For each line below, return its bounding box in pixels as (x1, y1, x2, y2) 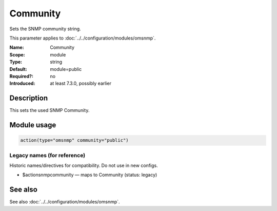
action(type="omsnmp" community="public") (20, 138, 129, 143)
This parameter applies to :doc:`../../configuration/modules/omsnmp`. (9, 35, 156, 41)
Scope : (9, 51, 25, 57)
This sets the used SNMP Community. (9, 107, 90, 113)
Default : (9, 66, 28, 72)
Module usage (9, 121, 56, 129)
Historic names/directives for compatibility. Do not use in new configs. (9, 162, 159, 168)
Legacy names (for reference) (9, 151, 86, 159)
